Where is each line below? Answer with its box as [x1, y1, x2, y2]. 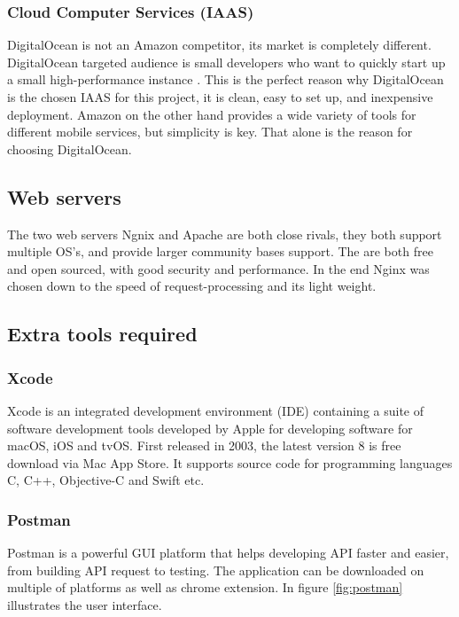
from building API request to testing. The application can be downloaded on [7, 560, 424, 579]
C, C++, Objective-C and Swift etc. [7, 471, 205, 489]
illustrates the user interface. [7, 595, 162, 613]
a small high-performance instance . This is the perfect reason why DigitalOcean [7, 70, 444, 89]
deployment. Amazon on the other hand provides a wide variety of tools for [7, 105, 416, 123]
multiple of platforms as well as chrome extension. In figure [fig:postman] [7, 578, 403, 597]
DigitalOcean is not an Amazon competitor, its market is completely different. [7, 35, 432, 54]
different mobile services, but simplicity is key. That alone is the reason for [7, 122, 413, 141]
